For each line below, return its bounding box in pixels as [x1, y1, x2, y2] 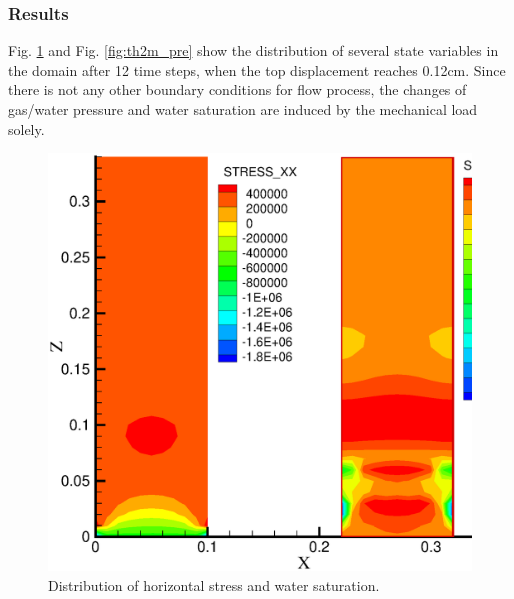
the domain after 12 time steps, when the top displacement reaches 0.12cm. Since [8, 59, 506, 80]
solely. [8, 118, 45, 139]
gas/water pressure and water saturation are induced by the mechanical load [8, 99, 478, 119]
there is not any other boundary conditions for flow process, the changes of [8, 79, 467, 100]
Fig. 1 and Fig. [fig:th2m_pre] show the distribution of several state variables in [8, 40, 499, 61]
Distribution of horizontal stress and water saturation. [48, 574, 380, 595]
